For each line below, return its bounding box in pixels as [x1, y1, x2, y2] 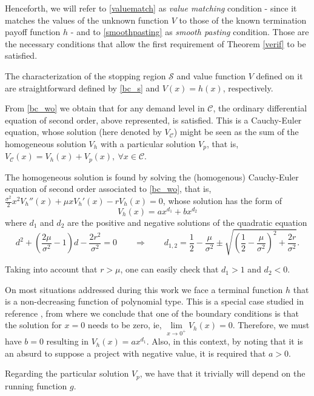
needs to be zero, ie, [87, 318, 162, 331]
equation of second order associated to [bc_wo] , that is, [5, 182, 212, 195]
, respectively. [222, 81, 273, 94]
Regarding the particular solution [5, 367, 129, 380]
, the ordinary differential [213, 102, 307, 114]
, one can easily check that [120, 263, 219, 276]
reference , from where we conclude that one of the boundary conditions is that [5, 306, 299, 319]
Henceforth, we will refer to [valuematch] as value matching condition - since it [5, 2, 297, 14]
